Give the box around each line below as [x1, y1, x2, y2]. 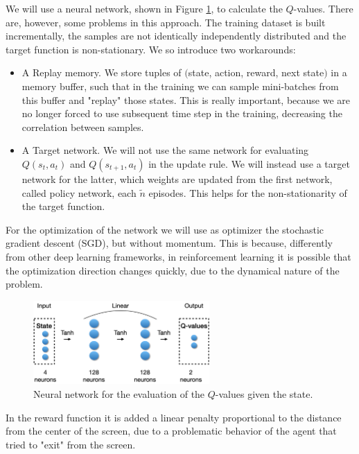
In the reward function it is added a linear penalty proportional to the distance [6, 410, 342, 424]
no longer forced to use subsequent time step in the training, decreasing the [21, 106, 342, 121]
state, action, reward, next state [188, 65, 324, 80]
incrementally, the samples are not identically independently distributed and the [6, 28, 347, 43]
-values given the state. [215, 387, 313, 401]
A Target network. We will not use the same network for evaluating [21, 143, 309, 157]
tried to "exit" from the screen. [6, 437, 136, 451]
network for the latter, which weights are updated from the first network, [21, 171, 333, 186]
